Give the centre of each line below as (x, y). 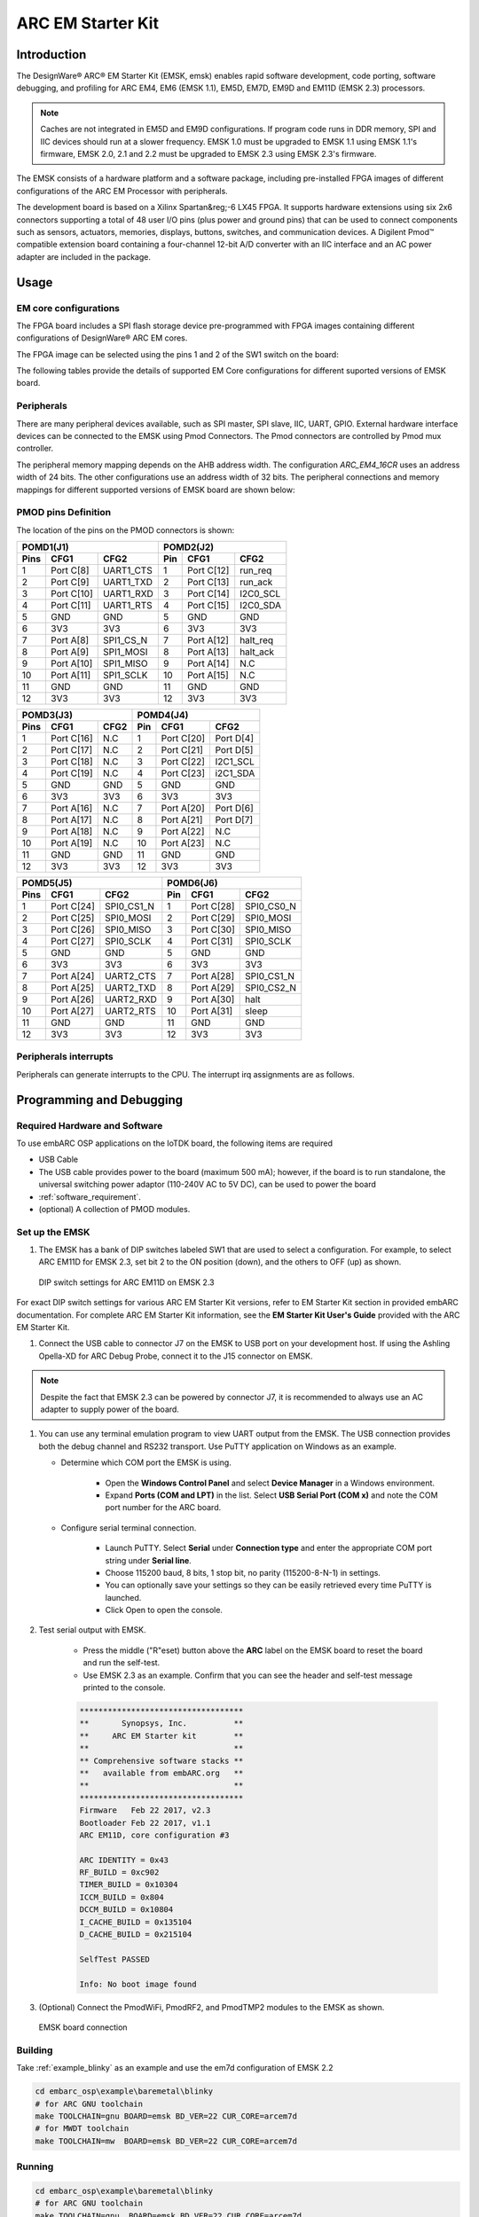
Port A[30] (213, 999)
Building (35, 2050)
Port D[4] (235, 739)
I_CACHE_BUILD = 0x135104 (136, 1922)
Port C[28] (213, 906)
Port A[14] (208, 663)
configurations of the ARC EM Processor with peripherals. (122, 191)
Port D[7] (234, 820)
